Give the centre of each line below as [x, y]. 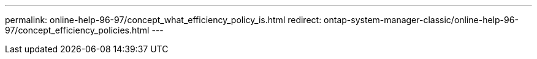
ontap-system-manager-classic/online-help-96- [421, 20]
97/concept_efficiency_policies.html [77, 30]
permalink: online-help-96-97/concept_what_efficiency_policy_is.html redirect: [163, 20]
